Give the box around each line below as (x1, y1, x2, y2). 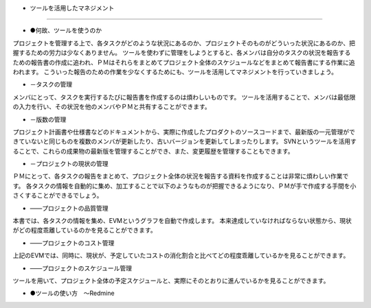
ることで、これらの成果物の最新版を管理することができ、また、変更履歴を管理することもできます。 (12, 147, 295, 155)
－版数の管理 (30, 115, 67, 123)
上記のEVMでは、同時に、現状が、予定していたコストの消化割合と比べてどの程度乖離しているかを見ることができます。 (12, 251, 350, 260)
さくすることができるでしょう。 (12, 191, 103, 200)
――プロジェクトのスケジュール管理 (30, 264, 133, 272)
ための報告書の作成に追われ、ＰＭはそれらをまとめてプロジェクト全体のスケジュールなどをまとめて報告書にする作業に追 (12, 58, 355, 67)
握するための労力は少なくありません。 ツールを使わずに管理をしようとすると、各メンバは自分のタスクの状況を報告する (12, 49, 351, 57)
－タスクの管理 (30, 80, 72, 88)
